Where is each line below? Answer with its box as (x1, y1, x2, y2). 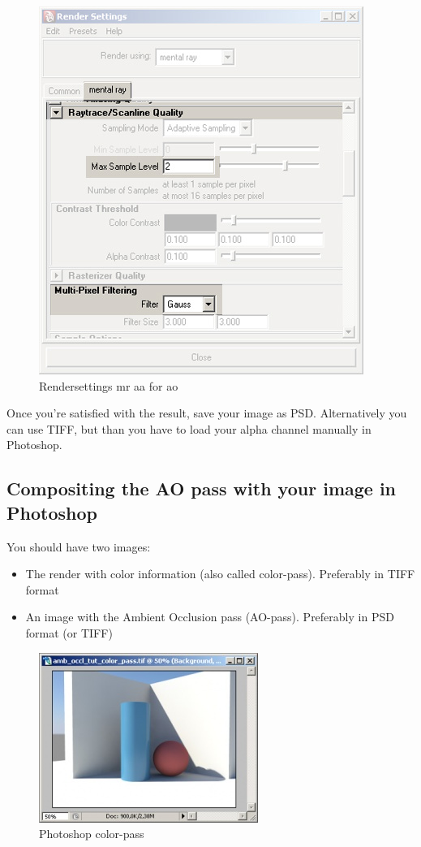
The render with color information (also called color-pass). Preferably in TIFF (25, 565, 415, 582)
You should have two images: (6, 538, 151, 555)
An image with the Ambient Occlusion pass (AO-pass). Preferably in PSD (25, 608, 394, 625)
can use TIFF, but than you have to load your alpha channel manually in (6, 420, 372, 437)
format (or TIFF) (25, 624, 113, 641)
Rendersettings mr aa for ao (39, 377, 178, 394)
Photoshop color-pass (39, 825, 144, 842)
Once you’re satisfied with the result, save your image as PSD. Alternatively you (6, 404, 407, 421)
